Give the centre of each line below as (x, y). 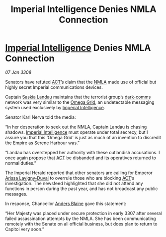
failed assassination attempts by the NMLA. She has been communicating (81, 219)
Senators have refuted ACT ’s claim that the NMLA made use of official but (81, 82)
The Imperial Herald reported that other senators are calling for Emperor (79, 173)
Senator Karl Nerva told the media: (41, 117)
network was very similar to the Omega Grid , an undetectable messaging (80, 102)
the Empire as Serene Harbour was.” (42, 143)
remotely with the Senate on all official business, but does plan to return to (81, 224)
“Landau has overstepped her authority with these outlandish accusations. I (83, 152)
